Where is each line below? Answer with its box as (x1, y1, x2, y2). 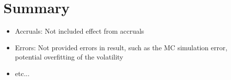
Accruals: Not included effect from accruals (15, 26, 144, 36)
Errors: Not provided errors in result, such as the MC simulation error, (15, 42, 228, 52)
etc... (15, 68, 30, 78)
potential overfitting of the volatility (15, 52, 123, 62)
